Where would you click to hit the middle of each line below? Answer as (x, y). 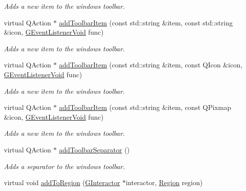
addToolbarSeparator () (95, 149)
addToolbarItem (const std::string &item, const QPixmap (145, 107)
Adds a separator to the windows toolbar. (65, 166)
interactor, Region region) (164, 182)
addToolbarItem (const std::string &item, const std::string (146, 22)
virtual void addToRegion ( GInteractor (62, 182)
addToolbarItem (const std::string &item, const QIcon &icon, (151, 65)
